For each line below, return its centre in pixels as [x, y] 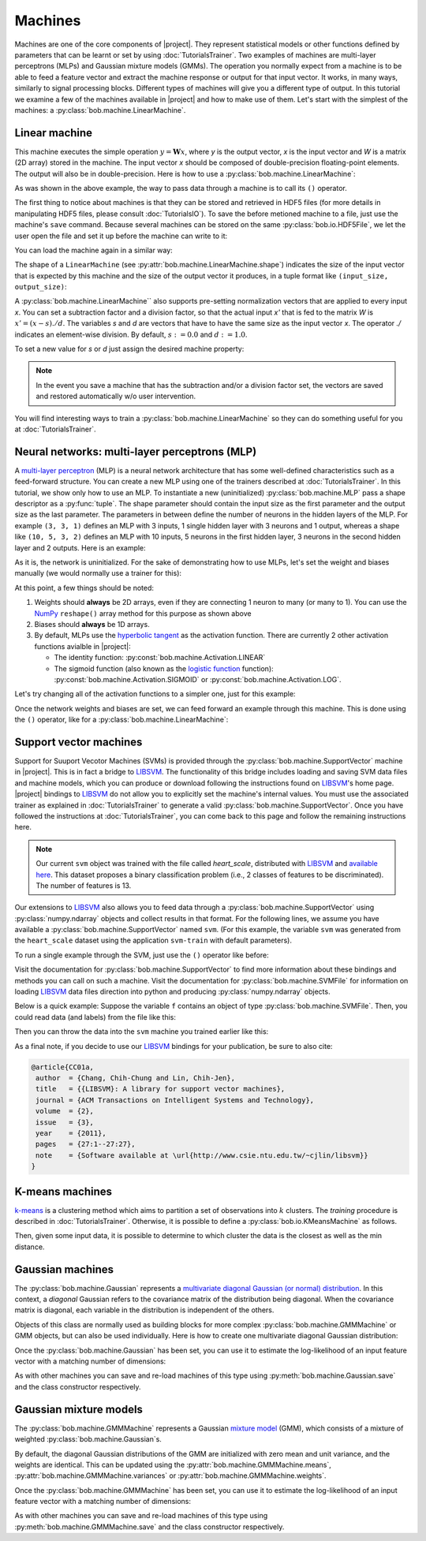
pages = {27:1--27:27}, [86, 1144]
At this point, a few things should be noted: [84, 588]
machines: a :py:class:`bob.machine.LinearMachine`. [100, 110]
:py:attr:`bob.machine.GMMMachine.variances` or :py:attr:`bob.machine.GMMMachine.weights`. [170, 1476]
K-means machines [64, 1191]
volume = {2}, [65, 1111]
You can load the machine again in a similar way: [93, 250]
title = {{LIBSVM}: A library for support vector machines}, [161, 1089]
